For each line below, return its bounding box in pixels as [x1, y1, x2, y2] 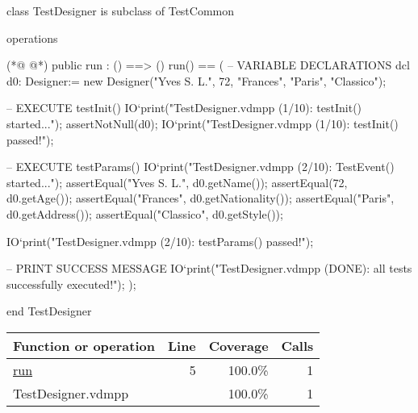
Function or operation [13, 336, 155, 355]
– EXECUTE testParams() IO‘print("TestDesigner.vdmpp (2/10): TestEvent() [6, 158, 395, 175]
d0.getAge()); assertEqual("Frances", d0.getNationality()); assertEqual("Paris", [6, 190, 395, 206]
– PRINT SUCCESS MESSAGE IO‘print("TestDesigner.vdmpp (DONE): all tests [6, 260, 412, 277]
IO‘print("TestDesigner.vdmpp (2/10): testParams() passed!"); [6, 232, 314, 249]
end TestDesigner [6, 302, 92, 319]
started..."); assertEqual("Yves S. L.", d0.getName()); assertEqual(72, [6, 173, 348, 190]
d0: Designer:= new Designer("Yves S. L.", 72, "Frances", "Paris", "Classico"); [6, 72, 387, 89]
